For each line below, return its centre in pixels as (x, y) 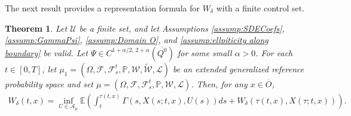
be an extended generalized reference (238, 68)
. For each (274, 52)
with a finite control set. (260, 8)
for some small (205, 52)
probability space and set (49, 83)
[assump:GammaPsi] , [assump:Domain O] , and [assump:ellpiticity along (137, 40)
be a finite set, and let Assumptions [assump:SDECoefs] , (182, 28)
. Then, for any (219, 83)
